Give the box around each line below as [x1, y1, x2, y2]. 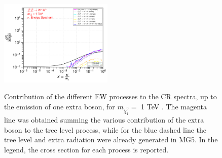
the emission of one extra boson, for [4, 101, 115, 111]
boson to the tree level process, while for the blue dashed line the [4, 124, 207, 135]
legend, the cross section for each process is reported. [4, 144, 169, 154]
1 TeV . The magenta [141, 101, 207, 111]
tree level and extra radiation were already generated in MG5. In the [4, 134, 218, 145]
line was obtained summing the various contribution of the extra [4, 114, 204, 125]
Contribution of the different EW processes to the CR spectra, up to [4, 91, 217, 102]
